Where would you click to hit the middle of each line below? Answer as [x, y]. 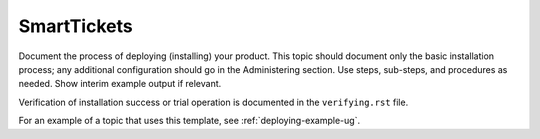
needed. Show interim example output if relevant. [120, 84]
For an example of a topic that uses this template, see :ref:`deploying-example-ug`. [189, 121]
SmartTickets [76, 26]
